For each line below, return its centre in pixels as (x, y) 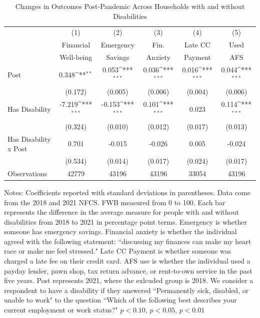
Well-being (76, 57)
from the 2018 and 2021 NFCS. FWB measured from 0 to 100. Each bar (115, 202)
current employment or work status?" (61, 310)
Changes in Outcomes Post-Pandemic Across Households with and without (130, 6)
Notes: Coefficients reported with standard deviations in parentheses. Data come (127, 192)
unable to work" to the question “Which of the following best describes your (120, 300)
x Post (17, 149)
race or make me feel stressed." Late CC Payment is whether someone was (118, 251)
